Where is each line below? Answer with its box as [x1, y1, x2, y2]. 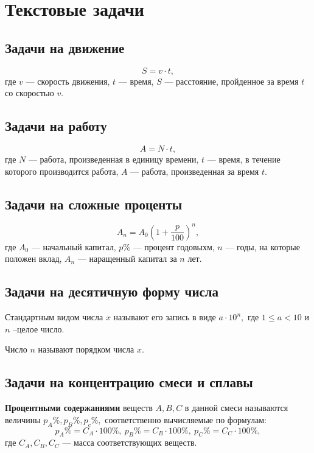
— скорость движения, [26, 74, 110, 87]
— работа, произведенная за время [130, 164, 259, 177]
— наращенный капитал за [77, 252, 177, 265]
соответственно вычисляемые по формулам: [105, 413, 267, 426]
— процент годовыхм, [133, 240, 215, 253]
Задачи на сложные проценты [5, 194, 183, 213]
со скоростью [5, 86, 54, 99]
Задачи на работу [5, 116, 107, 135]
